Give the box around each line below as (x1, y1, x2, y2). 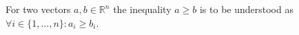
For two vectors (6, 2, 71, 16)
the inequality (113, 2, 172, 16)
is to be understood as (199, 2, 293, 16)
